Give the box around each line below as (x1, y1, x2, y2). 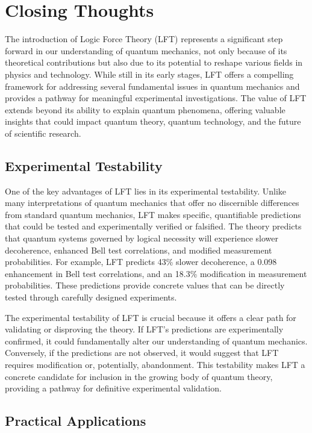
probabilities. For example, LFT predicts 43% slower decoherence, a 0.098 (5, 255, 277, 268)
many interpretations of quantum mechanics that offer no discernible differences (5, 196, 299, 209)
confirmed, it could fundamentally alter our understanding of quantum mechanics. (5, 334, 308, 347)
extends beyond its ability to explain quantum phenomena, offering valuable (5, 103, 285, 116)
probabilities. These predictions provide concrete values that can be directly (5, 279, 285, 291)
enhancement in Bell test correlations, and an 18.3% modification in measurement (5, 267, 307, 279)
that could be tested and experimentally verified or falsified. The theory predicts (5, 220, 302, 232)
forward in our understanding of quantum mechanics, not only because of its (5, 44, 287, 57)
